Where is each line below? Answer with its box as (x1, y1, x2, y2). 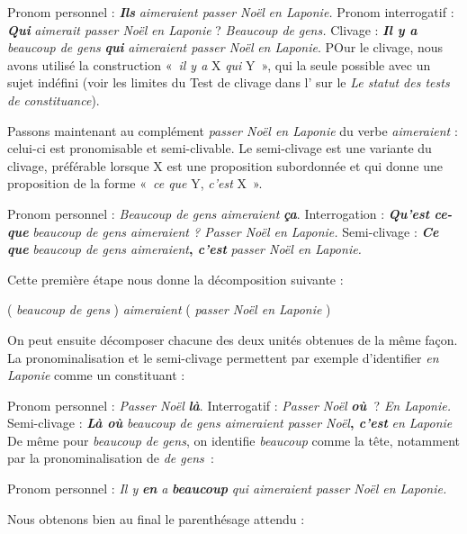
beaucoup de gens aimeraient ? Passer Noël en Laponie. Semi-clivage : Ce (32, 222, 439, 240)
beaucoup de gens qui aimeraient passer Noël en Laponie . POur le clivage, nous (7, 38, 444, 57)
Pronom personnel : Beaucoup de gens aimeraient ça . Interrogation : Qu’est (7, 204, 430, 222)
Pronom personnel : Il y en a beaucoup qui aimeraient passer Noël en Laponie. (7, 479, 447, 498)
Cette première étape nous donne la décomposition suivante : (7, 269, 344, 288)
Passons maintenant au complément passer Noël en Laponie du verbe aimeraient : (7, 121, 458, 140)
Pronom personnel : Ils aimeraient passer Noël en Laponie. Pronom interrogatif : (7, 3, 454, 21)
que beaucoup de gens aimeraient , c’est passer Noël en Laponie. (7, 240, 362, 258)
